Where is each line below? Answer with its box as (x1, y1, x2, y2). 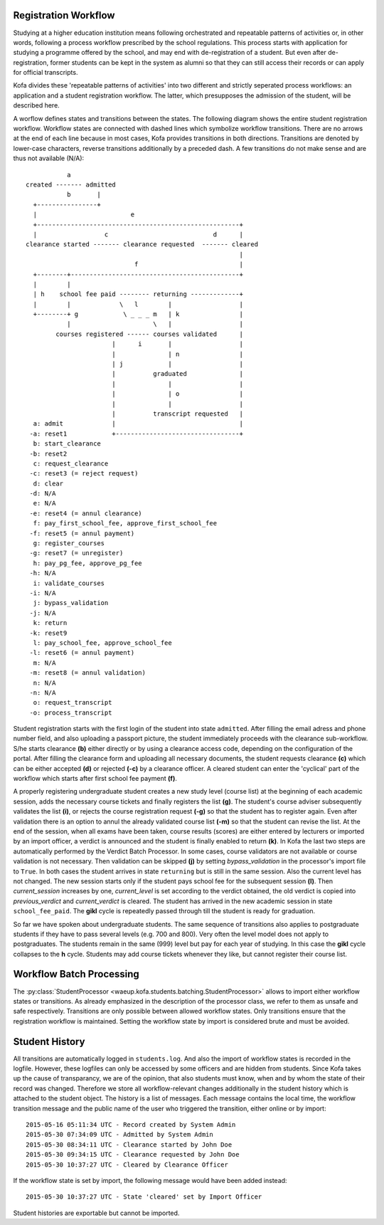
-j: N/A (29, 609, 56, 617)
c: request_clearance (33, 459, 109, 468)
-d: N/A (29, 490, 56, 498)
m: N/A (33, 658, 56, 667)
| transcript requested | (111, 409, 243, 418)
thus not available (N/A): (13, 154, 85, 163)
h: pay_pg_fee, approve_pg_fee (33, 559, 142, 567)
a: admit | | (33, 420, 243, 428)
